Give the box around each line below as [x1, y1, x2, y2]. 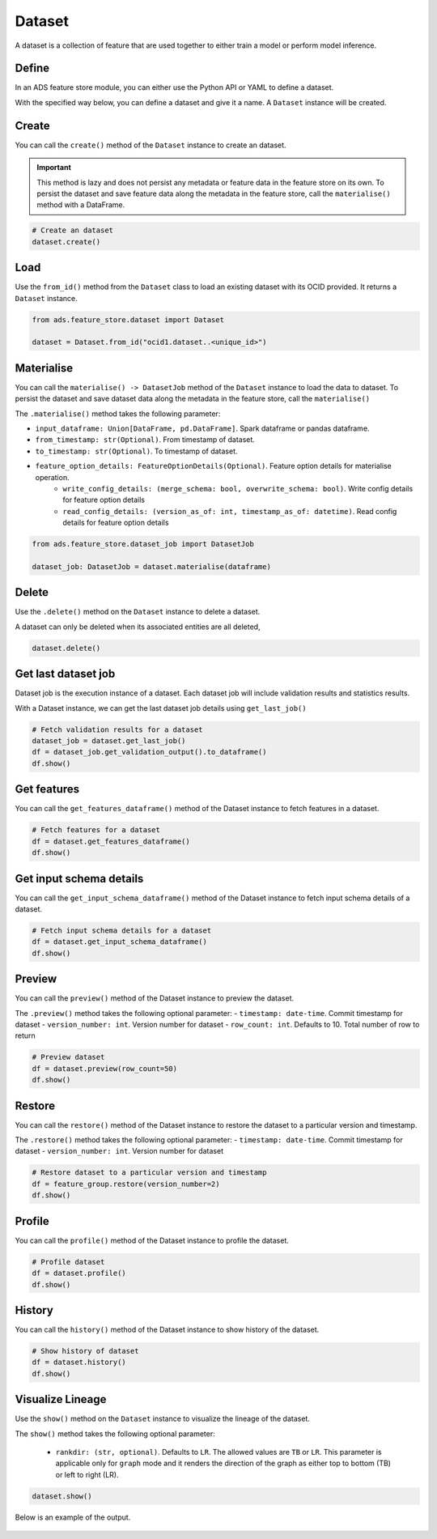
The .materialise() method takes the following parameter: [15, 409, 221, 419]
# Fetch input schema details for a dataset [32, 925, 212, 935]
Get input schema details [15, 871, 144, 886]
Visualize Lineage [15, 1392, 107, 1406]
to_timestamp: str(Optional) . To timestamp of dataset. [35, 446, 238, 456]
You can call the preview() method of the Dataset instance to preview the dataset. [15, 993, 295, 1003]
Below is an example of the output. [15, 1512, 131, 1522]
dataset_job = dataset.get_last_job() [32, 737, 186, 746]
